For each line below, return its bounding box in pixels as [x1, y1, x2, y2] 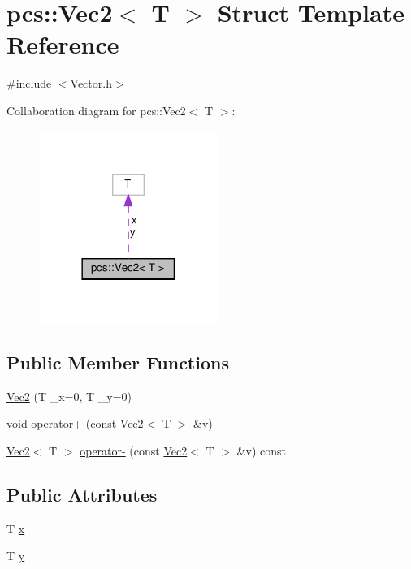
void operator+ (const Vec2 [6, 415, 144, 432]
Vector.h [70, 75, 112, 92]
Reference [6, 28, 119, 61]
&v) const [236, 442, 286, 459]
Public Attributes [6, 481, 158, 506]
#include [6, 75, 52, 92]
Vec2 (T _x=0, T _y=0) [6, 387, 132, 404]
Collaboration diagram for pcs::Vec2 [6, 101, 186, 119]
